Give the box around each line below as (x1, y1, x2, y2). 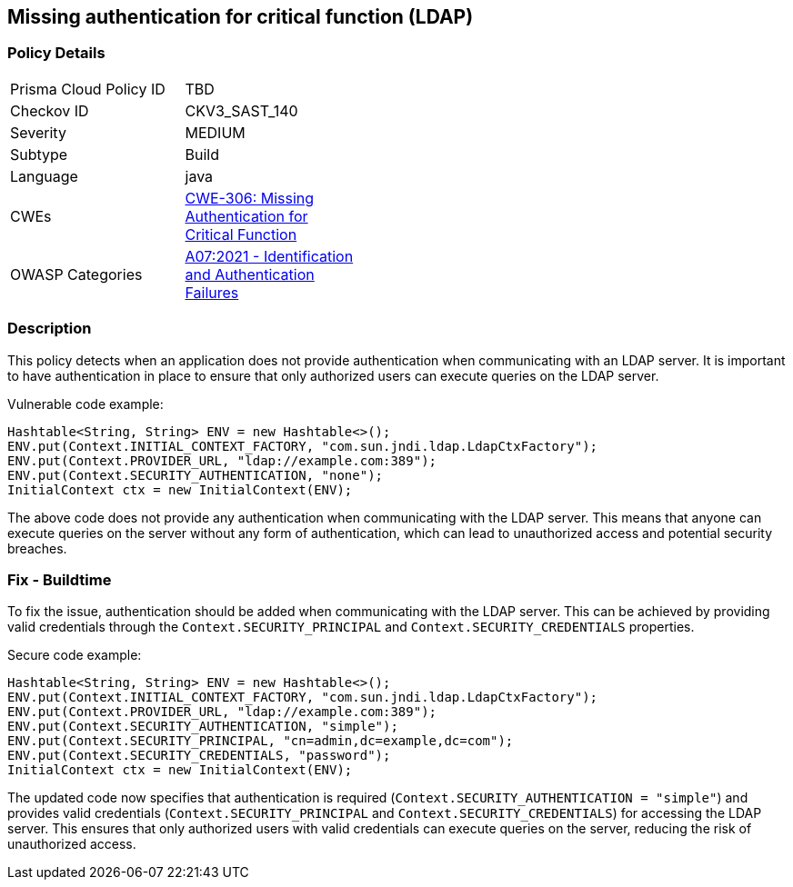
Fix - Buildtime (7, 570, 112, 589)
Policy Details (7, 44, 105, 63)
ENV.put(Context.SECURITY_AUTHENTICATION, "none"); (7, 467, 384, 483)
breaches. (7, 540, 67, 556)
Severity (10, 123, 66, 142)
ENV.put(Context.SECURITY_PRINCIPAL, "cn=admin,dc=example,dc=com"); (7, 733, 514, 749)
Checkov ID (10, 101, 89, 120)
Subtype (10, 145, 68, 164)
